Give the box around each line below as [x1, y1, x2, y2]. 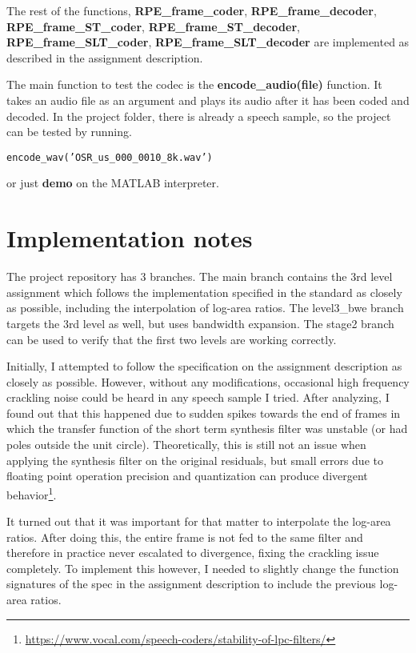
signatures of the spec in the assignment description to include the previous [6, 575, 376, 592]
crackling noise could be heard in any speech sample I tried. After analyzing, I [6, 389, 390, 406]
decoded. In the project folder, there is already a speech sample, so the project [6, 107, 391, 124]
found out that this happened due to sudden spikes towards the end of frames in [6, 404, 401, 421]
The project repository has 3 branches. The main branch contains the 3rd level [6, 268, 393, 285]
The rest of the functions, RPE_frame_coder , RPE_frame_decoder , [6, 2, 377, 18]
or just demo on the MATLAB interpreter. [6, 174, 219, 191]
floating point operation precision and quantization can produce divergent [6, 467, 368, 484]
